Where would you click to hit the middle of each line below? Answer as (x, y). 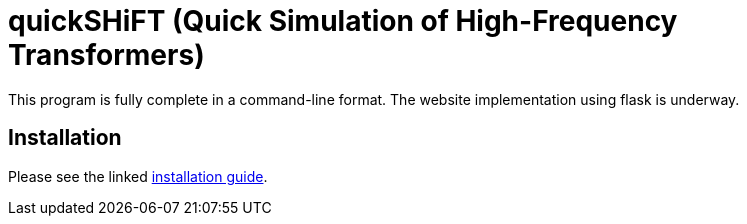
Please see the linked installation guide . (138, 176)
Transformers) (106, 55)
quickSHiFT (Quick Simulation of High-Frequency (343, 21)
